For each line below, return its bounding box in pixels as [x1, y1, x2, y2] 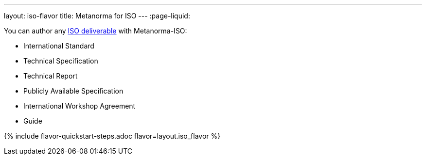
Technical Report [23, 72, 78, 80]
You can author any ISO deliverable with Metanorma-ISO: [4, 27, 187, 35]
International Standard [23, 42, 94, 50]
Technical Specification [23, 57, 98, 65]
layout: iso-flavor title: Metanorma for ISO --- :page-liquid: [4, 12, 190, 20]
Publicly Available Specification [23, 87, 124, 95]
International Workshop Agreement [23, 102, 136, 110]
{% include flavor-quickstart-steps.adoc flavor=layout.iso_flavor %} [4, 132, 221, 140]
